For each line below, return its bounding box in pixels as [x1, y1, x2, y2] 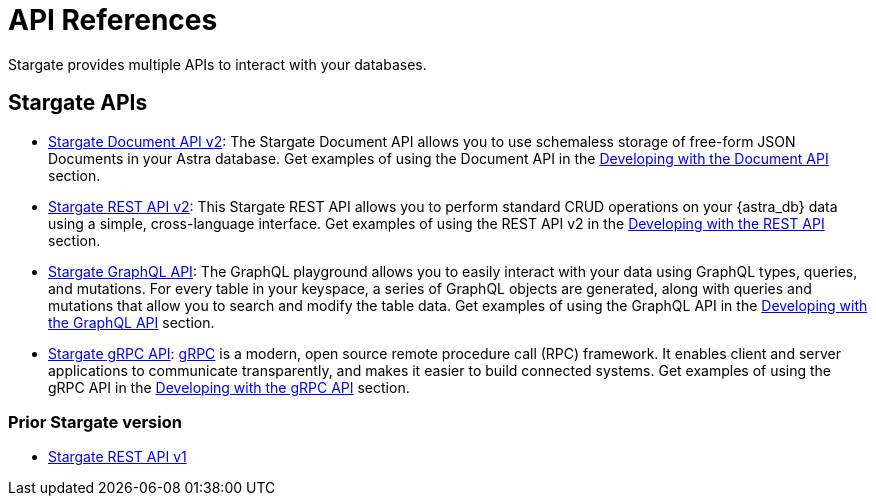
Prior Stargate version [8, 411, 182, 432]
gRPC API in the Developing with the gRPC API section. [48, 378, 410, 396]
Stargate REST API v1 [48, 448, 187, 466]
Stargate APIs [8, 90, 148, 116]
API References [8, 3, 218, 37]
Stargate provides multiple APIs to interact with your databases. [8, 55, 427, 73]
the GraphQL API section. [48, 313, 215, 331]
